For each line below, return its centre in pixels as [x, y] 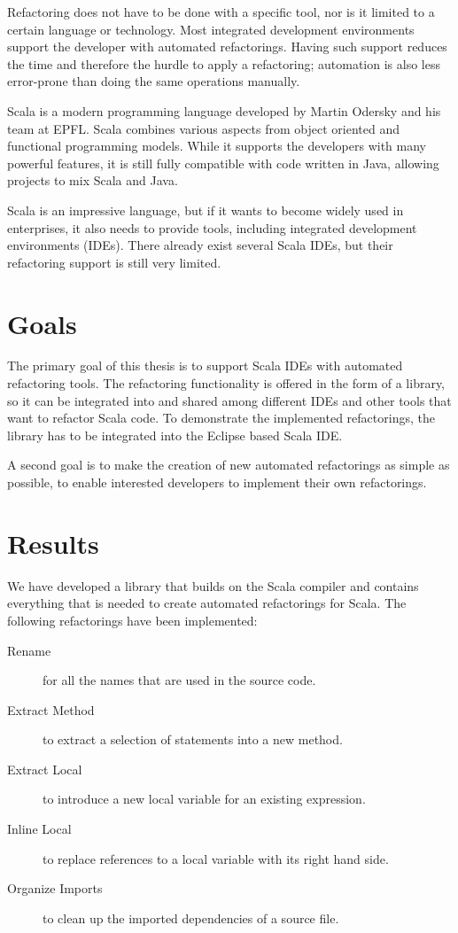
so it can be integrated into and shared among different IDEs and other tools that [229, 400]
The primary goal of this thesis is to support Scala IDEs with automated [205, 365]
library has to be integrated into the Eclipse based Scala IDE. [175, 435]
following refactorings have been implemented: [132, 620]
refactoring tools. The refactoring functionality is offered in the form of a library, [226, 383]
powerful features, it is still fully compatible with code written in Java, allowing [223, 163]
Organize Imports [55, 888]
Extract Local [45, 769]
